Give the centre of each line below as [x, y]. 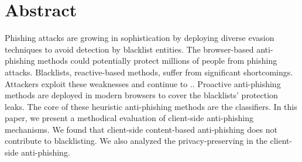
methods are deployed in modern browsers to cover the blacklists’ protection [141, 95]
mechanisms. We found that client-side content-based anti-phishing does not [141, 129]
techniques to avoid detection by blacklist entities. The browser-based [129, 49]
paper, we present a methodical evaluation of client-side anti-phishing [129, 118]
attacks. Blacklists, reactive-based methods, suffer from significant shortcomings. [149, 72]
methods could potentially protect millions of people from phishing [157, 61]
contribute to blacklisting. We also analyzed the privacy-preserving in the [136, 141]
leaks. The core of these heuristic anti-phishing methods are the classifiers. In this [151, 106]
